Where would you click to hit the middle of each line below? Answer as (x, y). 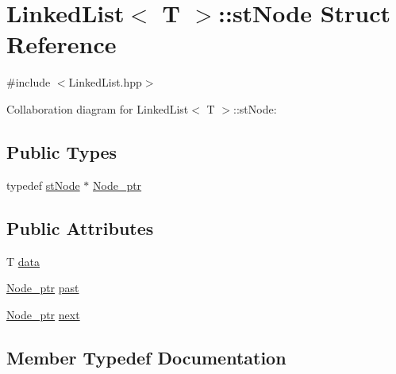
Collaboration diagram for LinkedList (98, 108)
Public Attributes (80, 227)
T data (23, 261)
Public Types (62, 151)
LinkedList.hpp (105, 82)
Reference (62, 44)
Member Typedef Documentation (146, 357)
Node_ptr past (43, 288)
